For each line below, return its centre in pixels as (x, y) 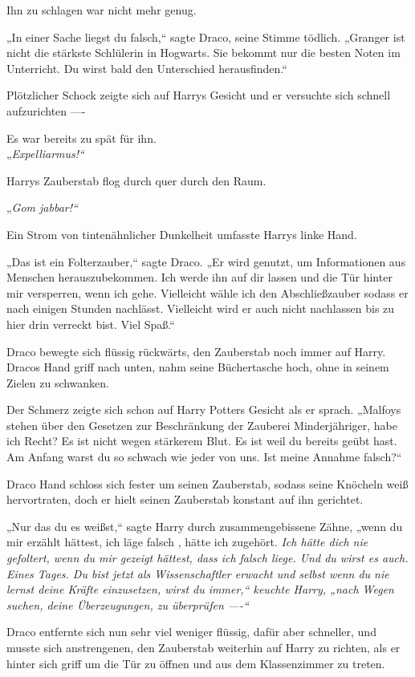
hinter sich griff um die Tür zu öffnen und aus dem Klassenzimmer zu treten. (196, 663)
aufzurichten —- (46, 110)
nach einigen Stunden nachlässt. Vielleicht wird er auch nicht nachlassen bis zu (201, 308)
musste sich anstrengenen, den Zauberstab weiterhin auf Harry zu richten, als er (203, 647)
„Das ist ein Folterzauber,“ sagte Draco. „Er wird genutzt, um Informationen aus (206, 261)
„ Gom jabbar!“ (42, 207)
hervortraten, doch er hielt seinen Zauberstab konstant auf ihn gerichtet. (185, 499)
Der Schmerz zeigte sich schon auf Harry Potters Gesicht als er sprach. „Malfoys (204, 409)
